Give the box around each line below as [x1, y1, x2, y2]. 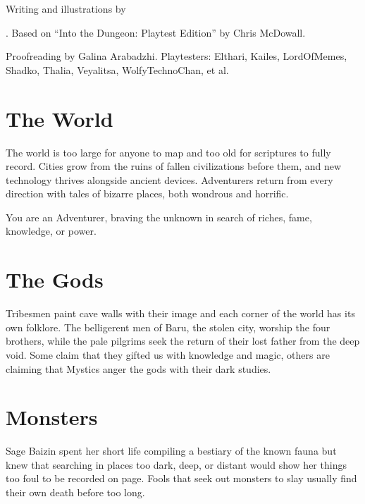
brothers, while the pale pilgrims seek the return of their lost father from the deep [6, 333, 360, 348]
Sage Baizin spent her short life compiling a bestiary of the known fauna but [6, 443, 337, 458]
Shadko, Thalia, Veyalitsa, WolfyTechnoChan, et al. [6, 62, 229, 77]
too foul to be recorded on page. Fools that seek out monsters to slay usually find [6, 471, 357, 486]
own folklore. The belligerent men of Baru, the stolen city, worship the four [6, 319, 330, 334]
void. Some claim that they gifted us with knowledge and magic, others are [6, 347, 330, 362]
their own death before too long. [6, 485, 145, 500]
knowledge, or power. [6, 223, 97, 238]
